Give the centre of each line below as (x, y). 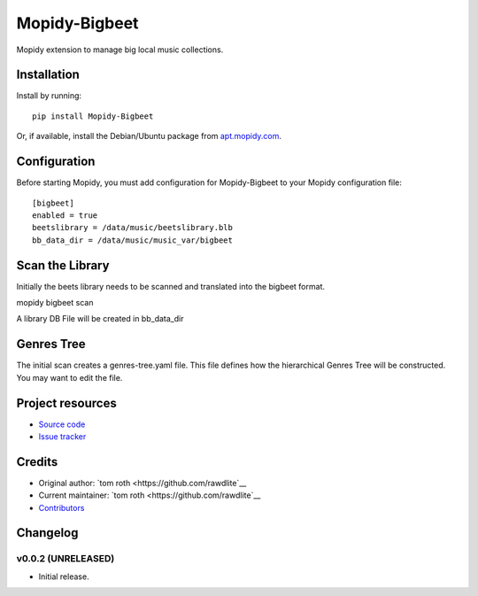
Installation (48, 75)
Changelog (47, 533)
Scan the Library (63, 265)
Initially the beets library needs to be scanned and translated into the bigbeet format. (170, 286)
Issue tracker (62, 436)
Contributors (62, 507)
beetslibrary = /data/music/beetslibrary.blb (133, 228)
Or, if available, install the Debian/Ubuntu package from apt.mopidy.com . (149, 136)
